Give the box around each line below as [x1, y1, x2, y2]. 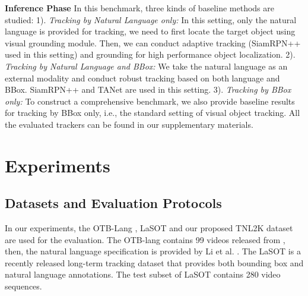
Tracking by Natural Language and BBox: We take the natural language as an [5, 59, 288, 72]
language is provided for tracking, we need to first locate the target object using [5, 25, 296, 37]
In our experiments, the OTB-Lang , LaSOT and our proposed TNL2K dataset [5, 222, 293, 234]
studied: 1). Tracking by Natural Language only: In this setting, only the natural [5, 13, 297, 26]
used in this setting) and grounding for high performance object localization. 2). [5, 48, 296, 61]
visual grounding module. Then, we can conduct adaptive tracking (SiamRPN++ [5, 36, 301, 49]
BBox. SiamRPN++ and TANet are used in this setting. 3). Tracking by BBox [5, 83, 291, 96]
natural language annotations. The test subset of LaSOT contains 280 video [5, 268, 281, 281]
